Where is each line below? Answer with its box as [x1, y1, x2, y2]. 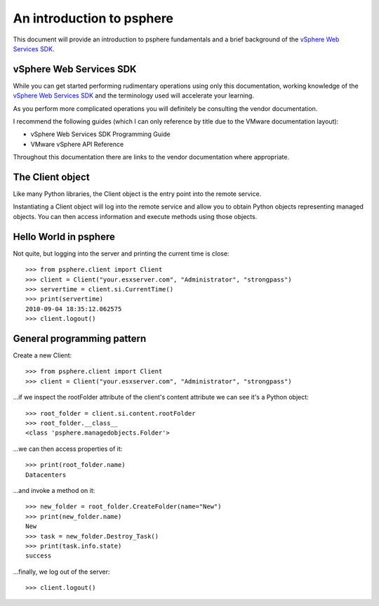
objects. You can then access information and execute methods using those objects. [13, 212, 258, 220]
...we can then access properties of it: [13, 444, 123, 453]
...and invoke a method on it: [13, 486, 95, 494]
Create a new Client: [13, 351, 72, 360]
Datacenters [25, 470, 67, 479]
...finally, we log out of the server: [13, 567, 110, 576]
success [25, 552, 52, 560]
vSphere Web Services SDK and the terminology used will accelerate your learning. [13, 91, 254, 100]
